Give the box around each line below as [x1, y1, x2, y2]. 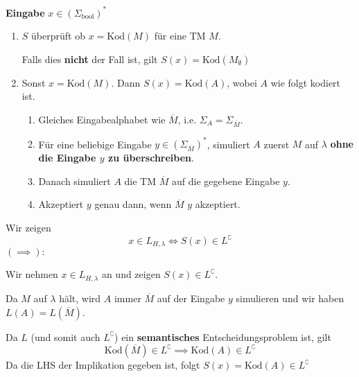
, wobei [227, 75, 257, 89]
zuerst [263, 137, 290, 151]
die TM [124, 173, 157, 188]
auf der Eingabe [157, 290, 225, 305]
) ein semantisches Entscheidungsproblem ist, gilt [114, 329, 331, 344]
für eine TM [154, 28, 206, 43]
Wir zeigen [6, 220, 51, 234]
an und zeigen [101, 267, 161, 281]
